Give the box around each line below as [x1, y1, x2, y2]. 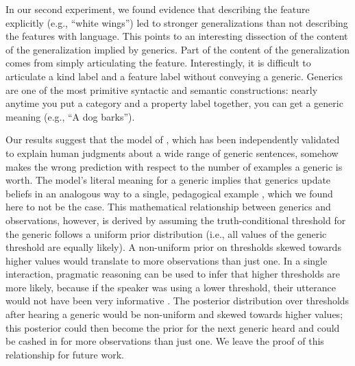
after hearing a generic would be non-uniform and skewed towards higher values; [5, 307, 343, 321]
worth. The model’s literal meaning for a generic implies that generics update [5, 173, 331, 187]
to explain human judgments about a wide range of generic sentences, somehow [5, 145, 339, 160]
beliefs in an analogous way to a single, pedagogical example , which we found [5, 186, 333, 200]
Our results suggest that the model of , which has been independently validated [5, 132, 340, 147]
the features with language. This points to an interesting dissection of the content [5, 29, 348, 43]
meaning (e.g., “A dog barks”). [5, 109, 135, 123]
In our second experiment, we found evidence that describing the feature [5, 2, 310, 16]
